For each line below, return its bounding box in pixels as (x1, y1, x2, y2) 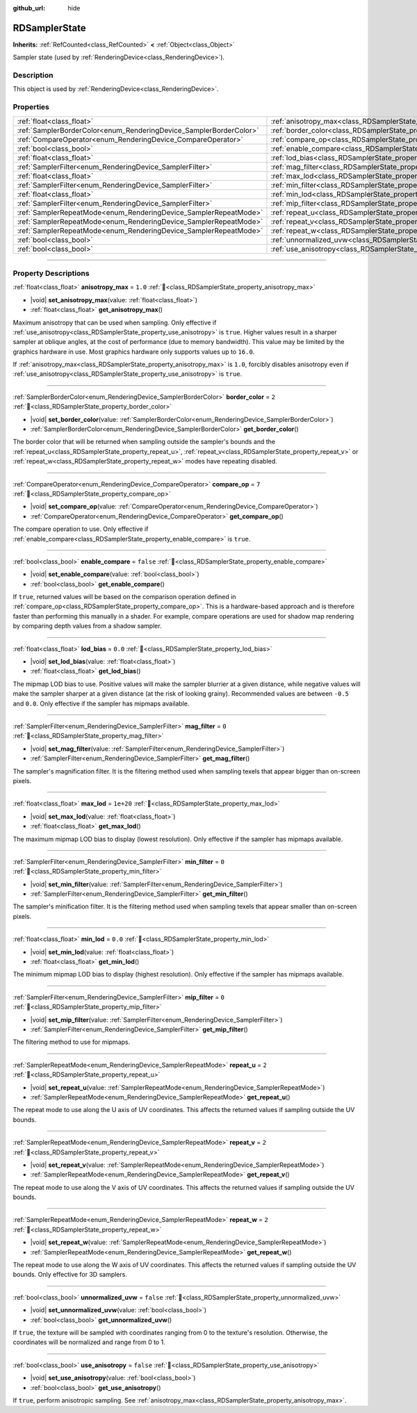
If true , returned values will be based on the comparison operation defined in (13, 593, 236, 601)
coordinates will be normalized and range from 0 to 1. (13, 1338, 166, 1346)
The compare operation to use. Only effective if (13, 525, 149, 533)
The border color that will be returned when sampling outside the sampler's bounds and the (13, 438, 276, 446)
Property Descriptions (13, 268, 90, 278)
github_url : (13, 4, 45, 12)
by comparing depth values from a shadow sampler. (13, 622, 163, 630)
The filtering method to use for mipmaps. (13, 1038, 131, 1046)
